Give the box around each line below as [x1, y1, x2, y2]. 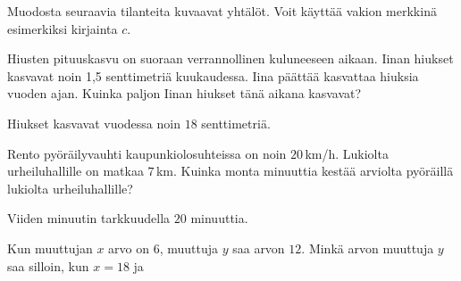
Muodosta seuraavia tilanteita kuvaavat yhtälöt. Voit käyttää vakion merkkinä [7, 2, 437, 20]
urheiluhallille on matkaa [7, 161, 144, 180]
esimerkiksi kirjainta [7, 19, 118, 37]
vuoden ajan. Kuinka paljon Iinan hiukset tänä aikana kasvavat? [7, 84, 362, 103]
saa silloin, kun [7, 256, 89, 275]
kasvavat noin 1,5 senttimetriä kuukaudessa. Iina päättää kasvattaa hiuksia [7, 66, 419, 85]
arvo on [108, 238, 149, 257]
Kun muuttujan [7, 238, 93, 257]
